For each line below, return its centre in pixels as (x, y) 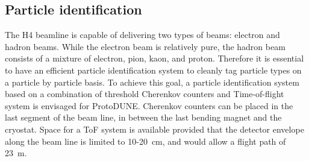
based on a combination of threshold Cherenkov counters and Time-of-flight (145, 94)
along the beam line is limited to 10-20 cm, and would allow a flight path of (145, 141)
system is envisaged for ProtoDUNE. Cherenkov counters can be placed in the (149, 105)
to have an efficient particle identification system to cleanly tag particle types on (153, 70)
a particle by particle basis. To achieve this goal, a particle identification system (152, 82)
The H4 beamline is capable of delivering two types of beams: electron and (142, 35)
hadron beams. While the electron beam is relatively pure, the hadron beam (145, 46)
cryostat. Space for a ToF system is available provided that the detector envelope (154, 129)
